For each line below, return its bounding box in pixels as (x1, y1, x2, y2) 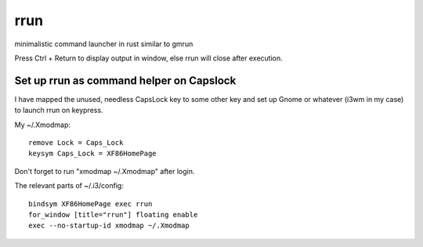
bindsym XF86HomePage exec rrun (28, 199, 153, 208)
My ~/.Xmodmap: (14, 120, 70, 129)
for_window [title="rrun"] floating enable (28, 210, 198, 219)
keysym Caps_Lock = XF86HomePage (28, 149, 157, 158)
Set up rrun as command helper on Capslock (14, 74, 237, 87)
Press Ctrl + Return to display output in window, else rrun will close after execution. (14, 53, 283, 63)
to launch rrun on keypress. (14, 106, 103, 115)
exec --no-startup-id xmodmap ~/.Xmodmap (28, 221, 190, 231)
